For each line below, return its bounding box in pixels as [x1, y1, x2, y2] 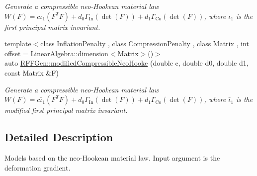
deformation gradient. [4, 162, 71, 173]
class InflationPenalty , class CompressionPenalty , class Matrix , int [40, 38, 249, 49]
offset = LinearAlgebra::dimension [4, 48, 108, 58]
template [4, 38, 31, 49]
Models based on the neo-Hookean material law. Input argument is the [4, 152, 220, 163]
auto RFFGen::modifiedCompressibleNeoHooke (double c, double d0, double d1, [4, 58, 249, 68]
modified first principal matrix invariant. [4, 105, 128, 115]
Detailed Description [4, 129, 113, 145]
